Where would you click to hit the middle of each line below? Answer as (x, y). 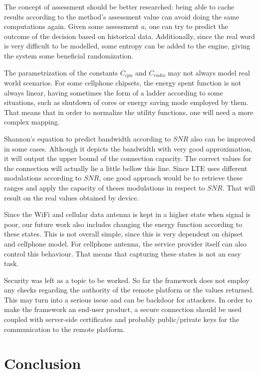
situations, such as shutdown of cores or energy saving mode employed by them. (126, 102)
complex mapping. (32, 122)
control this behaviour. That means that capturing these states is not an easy (123, 253)
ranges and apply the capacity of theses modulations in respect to (105, 187)
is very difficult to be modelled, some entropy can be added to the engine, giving (127, 46)
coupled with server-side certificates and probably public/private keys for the (122, 319)
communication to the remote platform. (64, 329)
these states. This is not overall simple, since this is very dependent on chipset (124, 234)
